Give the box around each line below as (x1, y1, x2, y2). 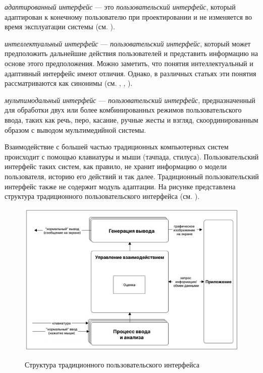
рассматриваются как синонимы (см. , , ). (5, 78, 133, 88)
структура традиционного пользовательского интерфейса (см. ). (5, 191, 200, 201)
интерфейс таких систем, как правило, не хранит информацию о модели (5, 161, 227, 172)
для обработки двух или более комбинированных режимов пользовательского (5, 104, 242, 115)
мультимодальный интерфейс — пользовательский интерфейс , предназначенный (5, 94, 255, 105)
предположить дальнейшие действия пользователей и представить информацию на (5, 48, 258, 59)
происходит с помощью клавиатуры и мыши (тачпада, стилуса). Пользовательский (5, 151, 259, 162)
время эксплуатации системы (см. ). (5, 21, 115, 32)
